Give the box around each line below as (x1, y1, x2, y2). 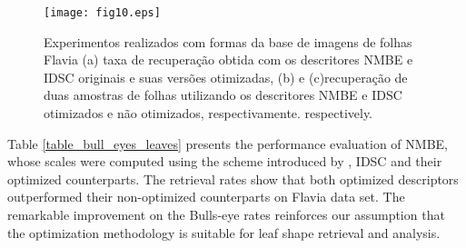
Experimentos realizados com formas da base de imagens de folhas (44, 32, 412, 51)
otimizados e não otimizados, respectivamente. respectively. (44, 104, 373, 123)
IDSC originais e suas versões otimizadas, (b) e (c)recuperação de (44, 67, 408, 86)
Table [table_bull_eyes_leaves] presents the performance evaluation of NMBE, (7, 134, 448, 153)
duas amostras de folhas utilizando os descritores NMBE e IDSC (44, 85, 402, 104)
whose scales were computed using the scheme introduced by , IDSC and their (7, 152, 442, 171)
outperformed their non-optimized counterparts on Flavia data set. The (7, 187, 405, 206)
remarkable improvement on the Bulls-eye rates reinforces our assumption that (7, 205, 445, 223)
